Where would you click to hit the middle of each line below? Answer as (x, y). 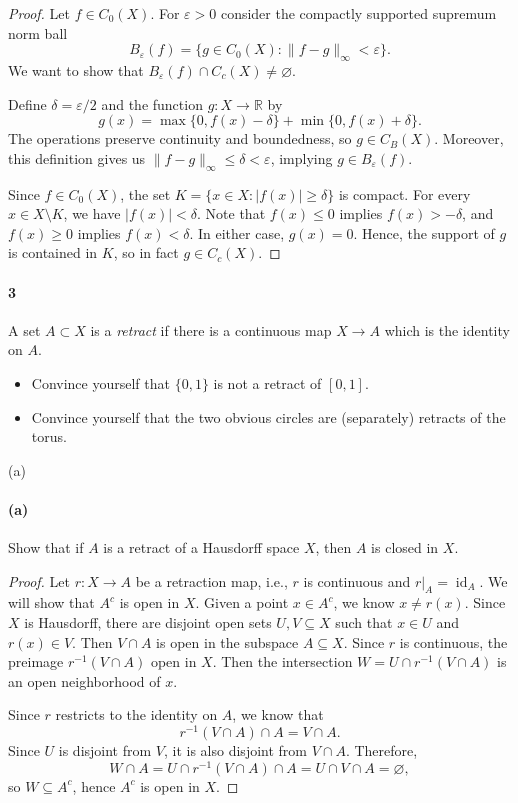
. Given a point (242, 602)
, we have (92, 213)
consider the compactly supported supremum (358, 13)
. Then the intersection (282, 661)
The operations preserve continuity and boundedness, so (180, 138)
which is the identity (447, 329)
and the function (152, 103)
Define (27, 103)
